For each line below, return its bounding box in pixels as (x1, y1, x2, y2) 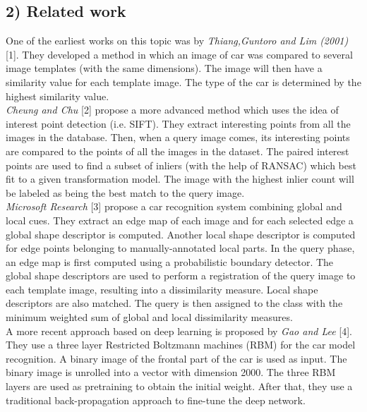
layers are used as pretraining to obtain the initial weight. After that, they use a (6, 379, 353, 394)
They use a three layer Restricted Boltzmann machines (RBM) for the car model (6, 337, 356, 352)
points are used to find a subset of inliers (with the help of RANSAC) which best (6, 157, 356, 172)
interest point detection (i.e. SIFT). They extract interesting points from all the (6, 116, 351, 131)
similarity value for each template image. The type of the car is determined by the (6, 74, 361, 89)
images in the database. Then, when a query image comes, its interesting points (6, 130, 350, 145)
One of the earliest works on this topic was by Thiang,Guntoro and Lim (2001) (6, 33, 349, 48)
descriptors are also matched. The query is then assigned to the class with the (6, 296, 343, 310)
